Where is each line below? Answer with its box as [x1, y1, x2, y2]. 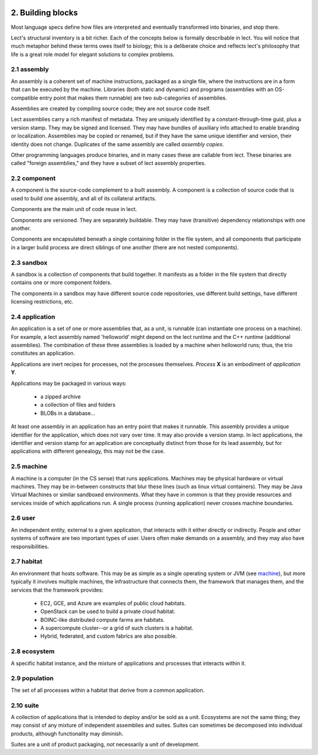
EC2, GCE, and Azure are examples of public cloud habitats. [40, 599, 186, 606]
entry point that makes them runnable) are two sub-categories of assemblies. [39, 94, 227, 101]
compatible [11, 94, 38, 101]
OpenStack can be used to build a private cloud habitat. [40, 608, 176, 615]
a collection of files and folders [40, 401, 116, 408]
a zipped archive [40, 393, 81, 400]
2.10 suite [11, 701, 39, 710]
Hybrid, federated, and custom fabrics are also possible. [40, 632, 177, 639]
